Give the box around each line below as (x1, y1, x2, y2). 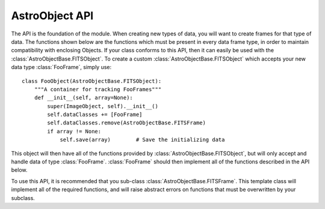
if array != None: (47, 128, 102, 135)
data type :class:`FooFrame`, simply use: (11, 64, 112, 71)
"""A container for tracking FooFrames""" (34, 86, 162, 92)
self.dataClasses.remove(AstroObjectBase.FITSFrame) (47, 120, 206, 126)
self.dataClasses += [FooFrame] (47, 111, 143, 118)
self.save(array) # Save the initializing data (60, 136, 225, 144)
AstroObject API (11, 9, 94, 22)
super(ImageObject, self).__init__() (47, 103, 159, 109)
